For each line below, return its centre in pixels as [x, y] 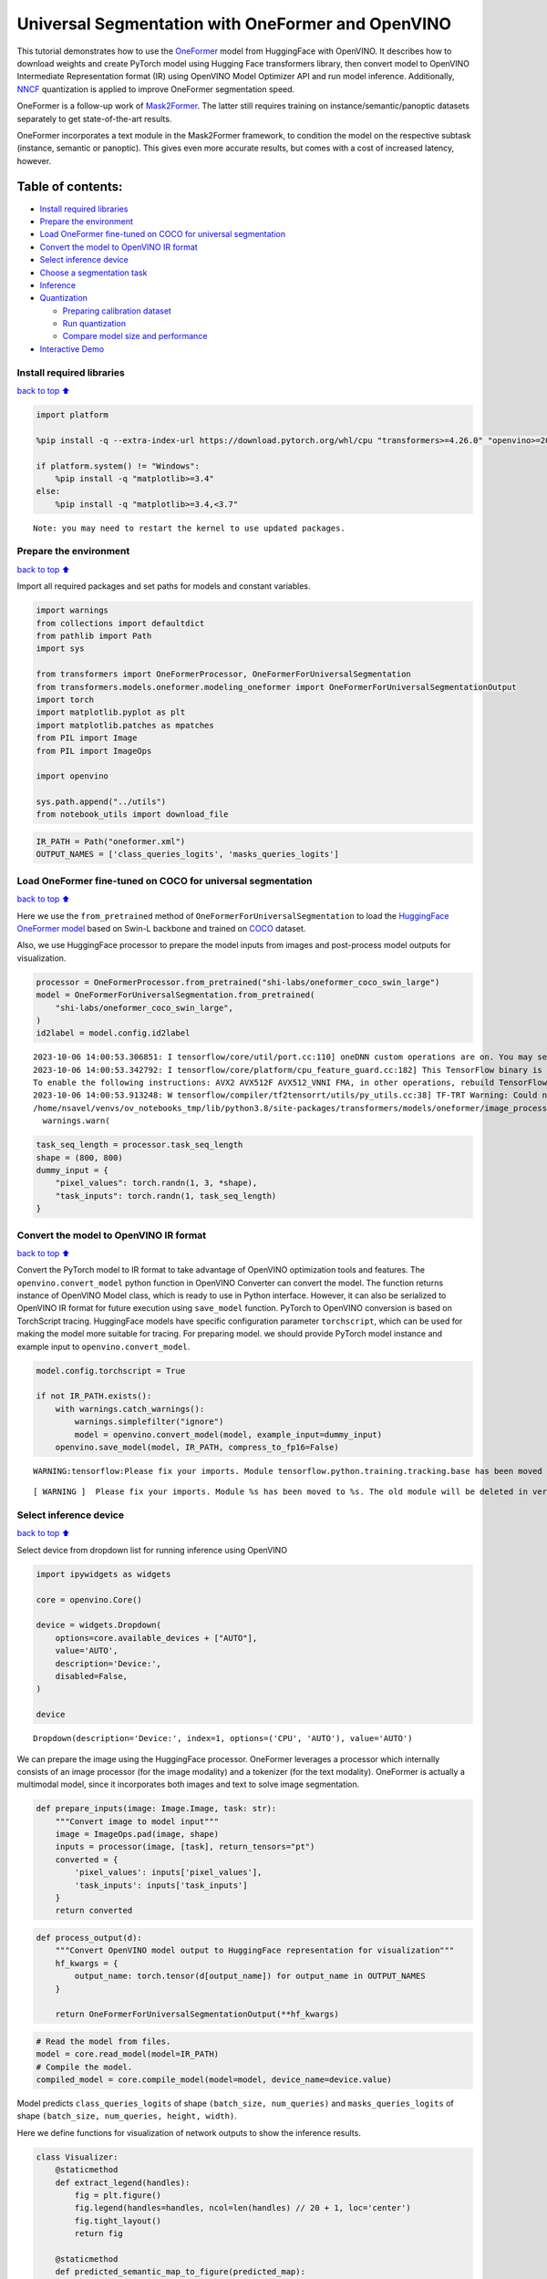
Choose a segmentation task [93, 273]
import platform [72, 415]
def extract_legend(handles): [123, 2182]
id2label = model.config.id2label [113, 1033]
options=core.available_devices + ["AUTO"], [156, 1638]
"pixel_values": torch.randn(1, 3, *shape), [156, 1183]
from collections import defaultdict [120, 623]
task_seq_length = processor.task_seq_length [139, 1145]
